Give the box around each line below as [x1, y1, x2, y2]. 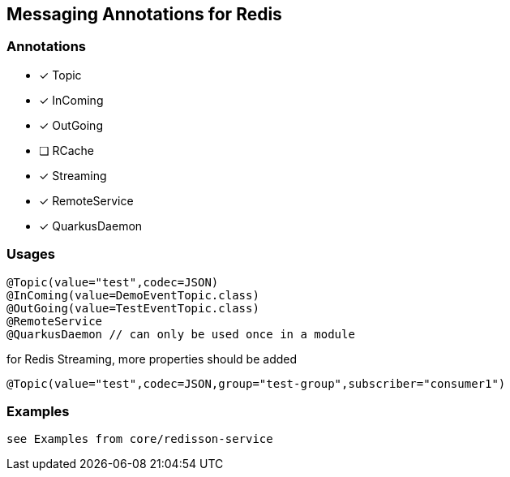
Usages [6, 246, 55, 263]
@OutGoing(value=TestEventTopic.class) [6, 301, 259, 315]
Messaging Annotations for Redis [6, 4, 282, 24]
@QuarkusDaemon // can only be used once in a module [6, 327, 355, 341]
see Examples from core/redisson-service [6, 432, 273, 446]
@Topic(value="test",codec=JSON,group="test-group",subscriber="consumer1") [6, 376, 506, 390]
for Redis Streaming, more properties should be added [6, 351, 298, 366]
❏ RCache [39, 143, 95, 157]
